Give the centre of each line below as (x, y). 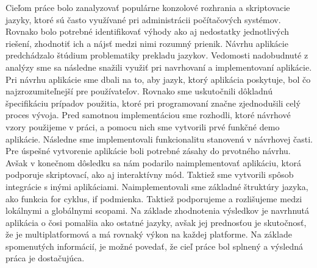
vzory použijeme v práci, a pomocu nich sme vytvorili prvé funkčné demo (143, 126)
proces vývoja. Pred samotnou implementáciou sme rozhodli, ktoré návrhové (148, 115)
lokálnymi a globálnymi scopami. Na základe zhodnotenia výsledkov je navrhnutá (158, 210)
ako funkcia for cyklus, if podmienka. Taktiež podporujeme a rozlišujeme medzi (154, 198)
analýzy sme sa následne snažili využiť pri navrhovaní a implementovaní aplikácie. (159, 67)
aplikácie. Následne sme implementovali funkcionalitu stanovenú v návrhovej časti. (159, 139)
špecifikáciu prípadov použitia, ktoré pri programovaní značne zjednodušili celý (153, 103)
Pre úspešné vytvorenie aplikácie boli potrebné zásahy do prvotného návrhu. (148, 151)
